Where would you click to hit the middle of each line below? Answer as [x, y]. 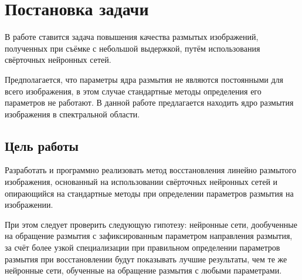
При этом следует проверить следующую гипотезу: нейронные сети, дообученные [151, 224]
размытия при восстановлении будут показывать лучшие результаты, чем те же [146, 259]
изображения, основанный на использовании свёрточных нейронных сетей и [141, 182]
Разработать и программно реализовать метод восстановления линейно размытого [150, 170]
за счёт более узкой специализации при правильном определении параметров [142, 247]
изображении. [29, 205]
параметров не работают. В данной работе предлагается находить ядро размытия [149, 102]
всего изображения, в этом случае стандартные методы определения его [133, 91]
